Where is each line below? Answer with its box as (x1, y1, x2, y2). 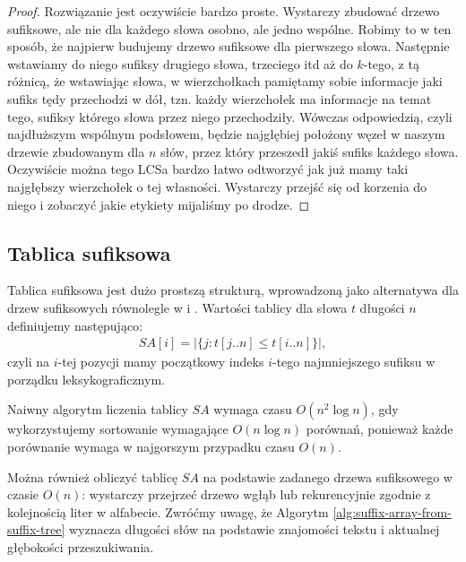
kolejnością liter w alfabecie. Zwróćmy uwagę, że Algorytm (7, 502, 329, 521)
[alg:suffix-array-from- (332, 502, 452, 521)
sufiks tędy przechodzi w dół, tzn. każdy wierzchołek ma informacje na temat (7, 89, 432, 108)
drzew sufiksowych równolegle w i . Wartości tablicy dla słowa (7, 298, 348, 316)
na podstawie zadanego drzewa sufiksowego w (203, 467, 453, 486)
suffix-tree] (7, 520, 65, 539)
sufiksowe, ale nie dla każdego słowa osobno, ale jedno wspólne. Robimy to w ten (7, 19, 452, 38)
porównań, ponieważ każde (306, 419, 453, 438)
